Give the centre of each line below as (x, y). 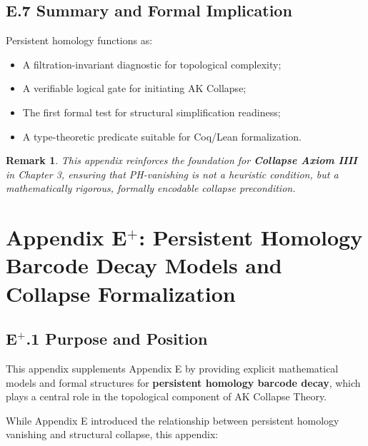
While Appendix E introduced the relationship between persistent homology (173, 420)
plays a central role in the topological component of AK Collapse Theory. (166, 396)
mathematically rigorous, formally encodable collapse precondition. (151, 188)
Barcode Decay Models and (144, 265)
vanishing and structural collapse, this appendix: (112, 434)
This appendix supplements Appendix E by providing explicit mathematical (172, 368)
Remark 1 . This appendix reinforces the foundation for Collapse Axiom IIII (181, 160)
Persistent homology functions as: (79, 40)
